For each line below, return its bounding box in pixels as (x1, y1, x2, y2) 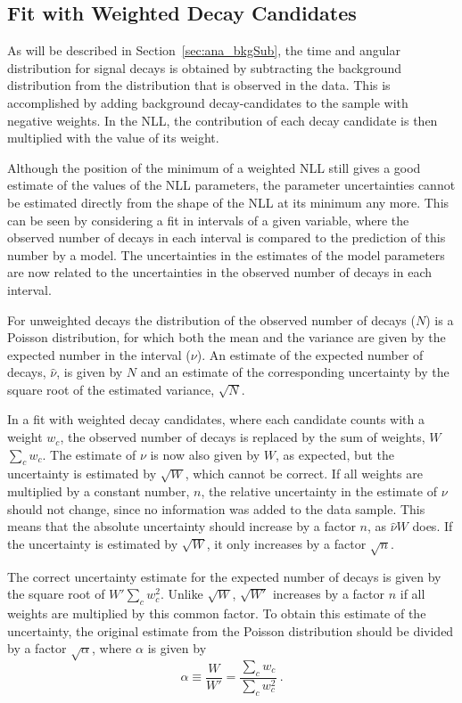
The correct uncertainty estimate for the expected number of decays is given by (7, 567, 441, 585)
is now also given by (150, 445, 260, 463)
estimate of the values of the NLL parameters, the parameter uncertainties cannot (7, 176, 456, 194)
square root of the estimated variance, (7, 380, 215, 398)
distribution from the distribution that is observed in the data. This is (7, 76, 391, 94)
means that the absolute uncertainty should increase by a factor (7, 517, 356, 535)
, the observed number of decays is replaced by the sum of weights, (60, 428, 425, 446)
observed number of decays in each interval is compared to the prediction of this (7, 228, 446, 247)
